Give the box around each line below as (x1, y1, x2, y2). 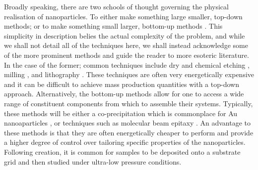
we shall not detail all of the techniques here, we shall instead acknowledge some (4, 40, 248, 50)
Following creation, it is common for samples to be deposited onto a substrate (4, 146, 241, 157)
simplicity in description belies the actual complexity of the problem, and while (4, 30, 245, 41)
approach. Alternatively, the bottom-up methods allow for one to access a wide (4, 88, 244, 99)
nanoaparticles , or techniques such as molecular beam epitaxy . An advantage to (4, 118, 251, 128)
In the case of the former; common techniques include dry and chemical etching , (4, 59, 250, 70)
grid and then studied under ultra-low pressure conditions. (4, 156, 182, 167)
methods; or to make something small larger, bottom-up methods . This (4, 21, 223, 31)
